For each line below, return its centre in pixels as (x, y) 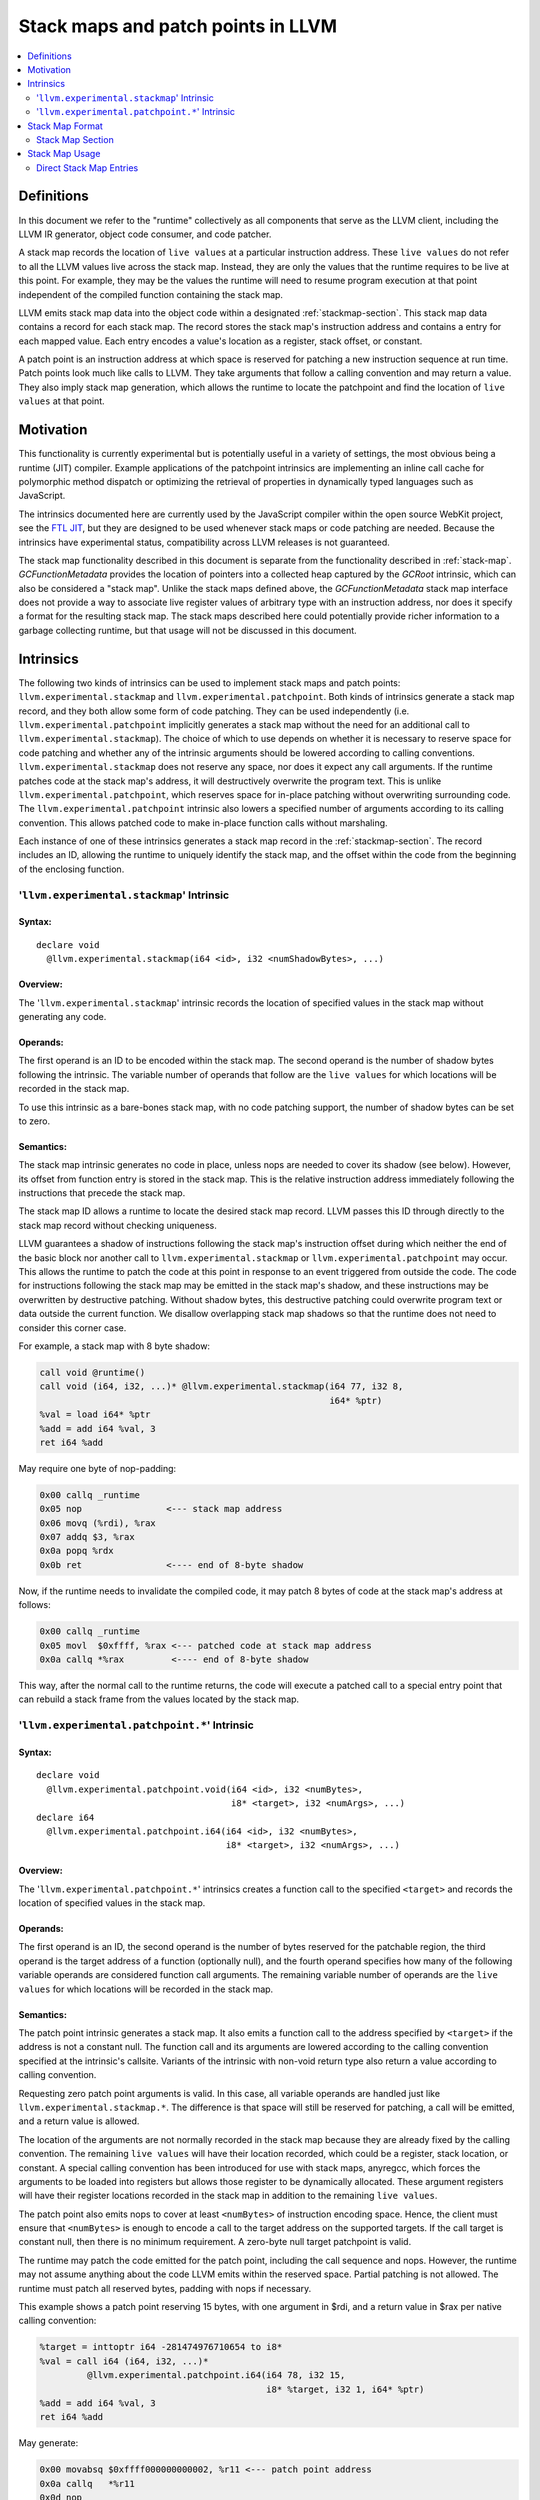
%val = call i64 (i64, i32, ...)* (124, 2361)
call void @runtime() (92, 1372)
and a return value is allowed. (79, 2121)
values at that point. (61, 401)
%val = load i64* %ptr (95, 1414)
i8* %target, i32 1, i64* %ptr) (345, 2389)
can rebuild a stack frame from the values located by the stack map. (159, 1699)
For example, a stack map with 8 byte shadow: (114, 1346)
